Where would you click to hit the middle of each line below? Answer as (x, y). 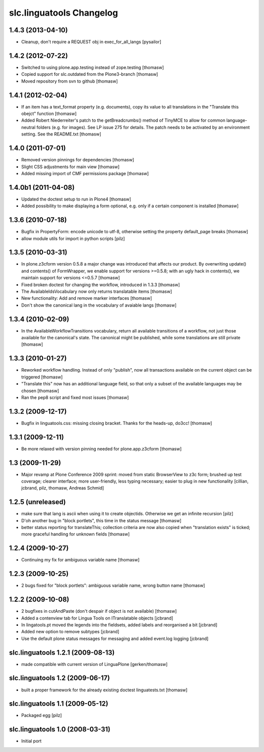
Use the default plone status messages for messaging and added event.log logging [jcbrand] (115, 639)
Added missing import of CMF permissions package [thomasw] (85, 173)
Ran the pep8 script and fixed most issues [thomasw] (75, 397)
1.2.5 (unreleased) (37, 502)
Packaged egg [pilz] (42, 715)
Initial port (31, 741)
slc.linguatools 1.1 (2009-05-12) (59, 704)
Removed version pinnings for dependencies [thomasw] (78, 160)
